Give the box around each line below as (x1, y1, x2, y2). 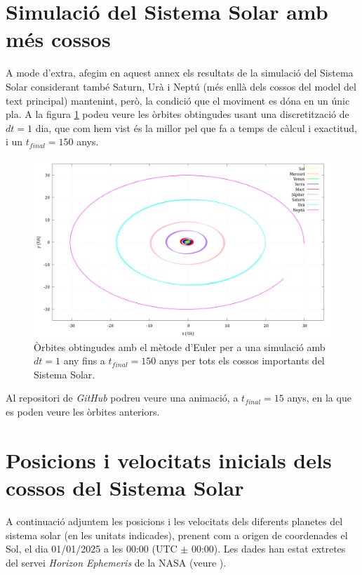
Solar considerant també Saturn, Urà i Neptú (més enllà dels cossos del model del (6, 79, 356, 93)
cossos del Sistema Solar (6, 473, 244, 502)
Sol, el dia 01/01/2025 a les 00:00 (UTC (6, 541, 177, 556)
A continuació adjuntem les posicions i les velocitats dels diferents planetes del (6, 513, 343, 528)
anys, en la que (287, 390, 351, 405)
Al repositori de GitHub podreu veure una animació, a (6, 390, 239, 405)
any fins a (63, 353, 105, 368)
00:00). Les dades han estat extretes (191, 541, 346, 556)
